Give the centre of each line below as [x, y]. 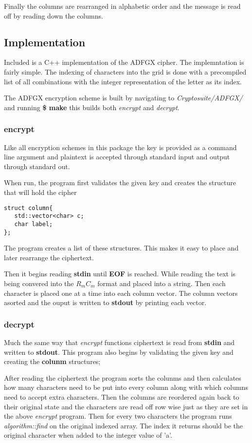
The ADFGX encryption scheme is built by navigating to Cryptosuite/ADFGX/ [123, 98]
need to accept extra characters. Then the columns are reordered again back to [122, 396]
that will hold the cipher [40, 192]
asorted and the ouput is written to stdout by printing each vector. [105, 302]
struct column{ [28, 208]
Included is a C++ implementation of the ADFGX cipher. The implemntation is [124, 62]
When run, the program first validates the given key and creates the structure [120, 183]
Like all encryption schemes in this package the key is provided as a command [120, 147]
